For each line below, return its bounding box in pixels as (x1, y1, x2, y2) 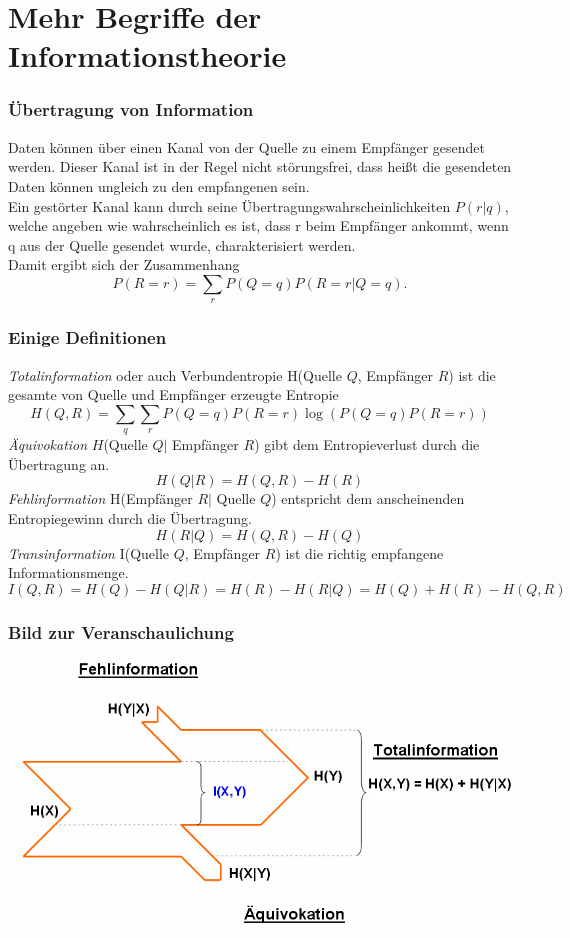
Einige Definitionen (8, 325, 167, 350)
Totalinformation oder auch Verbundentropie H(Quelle (8, 364, 342, 385)
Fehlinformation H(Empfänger (8, 488, 193, 509)
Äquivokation (8, 434, 88, 455)
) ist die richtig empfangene (275, 542, 444, 563)
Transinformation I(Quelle (8, 542, 170, 563)
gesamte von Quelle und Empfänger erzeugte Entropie (8, 384, 339, 405)
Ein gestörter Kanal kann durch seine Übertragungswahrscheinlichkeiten (8, 195, 451, 216)
